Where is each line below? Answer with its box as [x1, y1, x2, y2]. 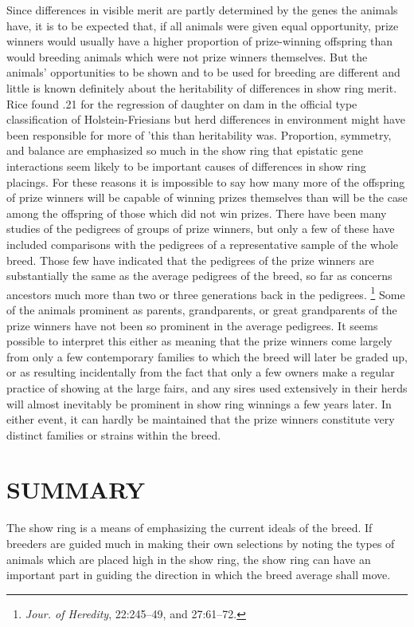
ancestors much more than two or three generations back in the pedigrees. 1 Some [6, 283, 405, 302]
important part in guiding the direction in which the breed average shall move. [6, 566, 391, 583]
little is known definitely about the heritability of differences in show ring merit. [6, 79, 397, 96]
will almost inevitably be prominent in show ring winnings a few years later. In [6, 395, 392, 412]
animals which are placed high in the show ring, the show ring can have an [6, 550, 371, 567]
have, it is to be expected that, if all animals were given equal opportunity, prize [6, 17, 399, 34]
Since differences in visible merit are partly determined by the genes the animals [6, 2, 398, 18]
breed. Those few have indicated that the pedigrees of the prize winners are [6, 251, 374, 268]
